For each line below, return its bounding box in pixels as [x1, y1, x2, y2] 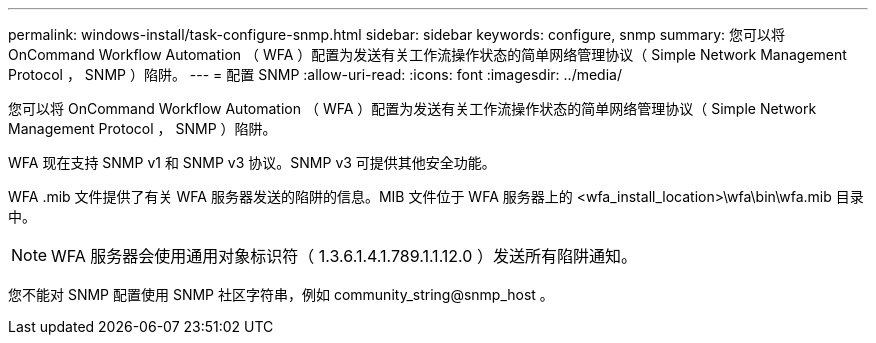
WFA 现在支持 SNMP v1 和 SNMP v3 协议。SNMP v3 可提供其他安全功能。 [8, 154, 496, 171]
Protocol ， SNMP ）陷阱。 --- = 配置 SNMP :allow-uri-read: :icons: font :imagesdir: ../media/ [8, 66, 622, 83]
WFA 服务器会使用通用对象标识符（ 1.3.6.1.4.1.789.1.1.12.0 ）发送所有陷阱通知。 [51, 246, 637, 266]
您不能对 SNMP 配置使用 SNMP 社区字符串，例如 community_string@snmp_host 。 [8, 286, 554, 303]
